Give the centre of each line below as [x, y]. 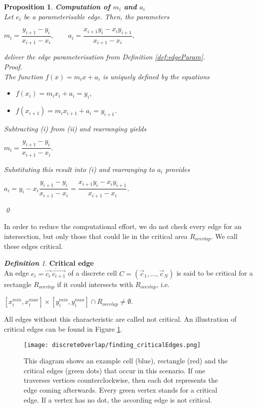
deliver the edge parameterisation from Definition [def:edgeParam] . [105, 57]
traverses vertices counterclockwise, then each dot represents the [121, 380]
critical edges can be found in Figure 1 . [63, 328]
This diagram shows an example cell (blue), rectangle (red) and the [126, 361]
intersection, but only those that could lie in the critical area [96, 236]
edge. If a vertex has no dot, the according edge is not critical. [118, 399]
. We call [224, 236]
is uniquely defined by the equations [156, 76]
